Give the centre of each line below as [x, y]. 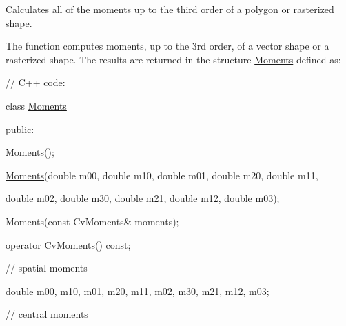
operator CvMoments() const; [68, 244]
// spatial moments [47, 268]
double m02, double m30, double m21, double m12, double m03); [143, 198]
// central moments [47, 314]
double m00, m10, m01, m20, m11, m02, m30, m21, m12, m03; [138, 291]
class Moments [36, 105]
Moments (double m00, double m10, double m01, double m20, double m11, [162, 175]
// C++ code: [35, 82]
